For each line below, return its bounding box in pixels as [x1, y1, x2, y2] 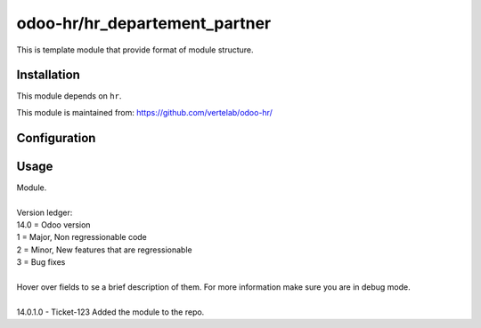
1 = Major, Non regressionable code [16, 232, 147, 243]
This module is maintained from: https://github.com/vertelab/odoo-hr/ [16, 107, 273, 117]
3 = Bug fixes [16, 257, 66, 268]
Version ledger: [16, 207, 73, 218]
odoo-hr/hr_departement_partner [16, 13, 272, 33]
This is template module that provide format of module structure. [16, 44, 254, 55]
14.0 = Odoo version [16, 219, 91, 230]
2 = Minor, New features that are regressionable [16, 244, 192, 255]
